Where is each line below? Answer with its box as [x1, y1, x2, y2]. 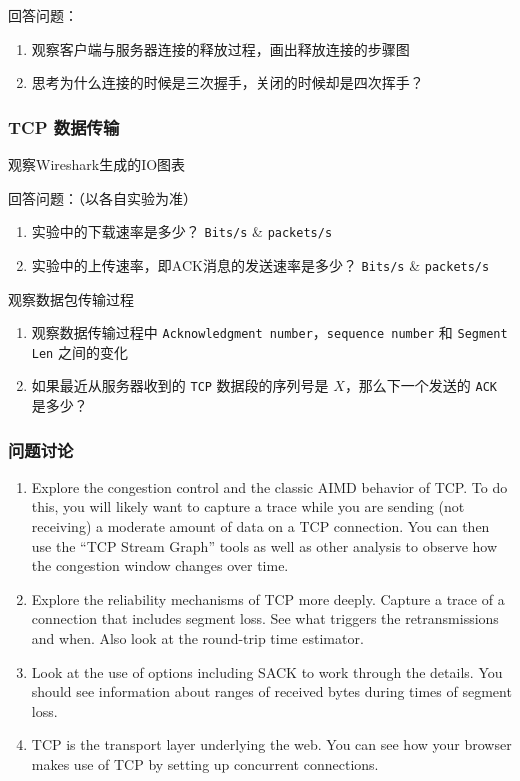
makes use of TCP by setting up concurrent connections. [31, 754, 379, 774]
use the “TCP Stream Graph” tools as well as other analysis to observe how [31, 535, 498, 556]
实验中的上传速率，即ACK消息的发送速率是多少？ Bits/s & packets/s [31, 254, 490, 275]
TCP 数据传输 [8, 114, 120, 139]
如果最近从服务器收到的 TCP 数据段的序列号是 [31, 375, 329, 396]
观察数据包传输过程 [8, 288, 134, 309]
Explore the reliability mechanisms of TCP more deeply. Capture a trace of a [31, 588, 505, 609]
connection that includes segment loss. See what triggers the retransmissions [31, 608, 499, 629]
